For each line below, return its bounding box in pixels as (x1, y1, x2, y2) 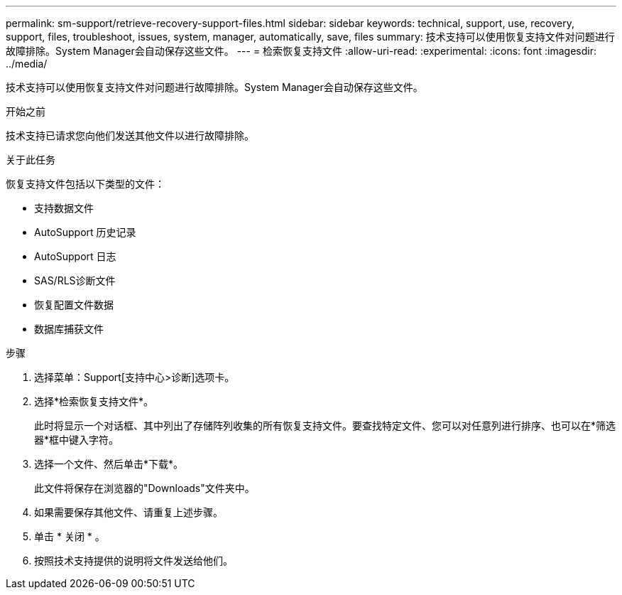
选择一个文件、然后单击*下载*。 (34, 458, 184, 470)
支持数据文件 (34, 202, 94, 214)
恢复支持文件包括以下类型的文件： (6, 178, 165, 190)
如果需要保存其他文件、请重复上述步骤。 (34, 506, 223, 518)
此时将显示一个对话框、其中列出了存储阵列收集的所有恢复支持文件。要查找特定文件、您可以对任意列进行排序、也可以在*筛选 (34, 419, 616, 431)
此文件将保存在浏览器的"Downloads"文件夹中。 (34, 482, 255, 494)
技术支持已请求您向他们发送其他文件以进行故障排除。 (6, 129, 254, 141)
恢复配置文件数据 (34, 299, 114, 311)
